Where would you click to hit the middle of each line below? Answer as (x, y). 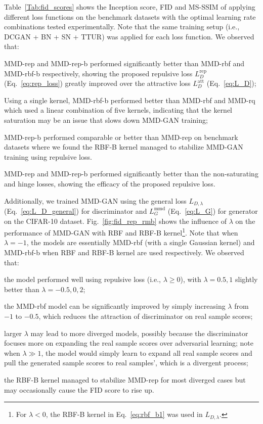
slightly (247, 279)
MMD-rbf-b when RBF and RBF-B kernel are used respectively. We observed (124, 252)
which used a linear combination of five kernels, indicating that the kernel (118, 110)
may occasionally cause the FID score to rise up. (79, 389)
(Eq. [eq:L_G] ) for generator (213, 210)
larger (13, 333)
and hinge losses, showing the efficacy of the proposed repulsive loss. (110, 183)
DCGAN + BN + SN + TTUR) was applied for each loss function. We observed (129, 36)
